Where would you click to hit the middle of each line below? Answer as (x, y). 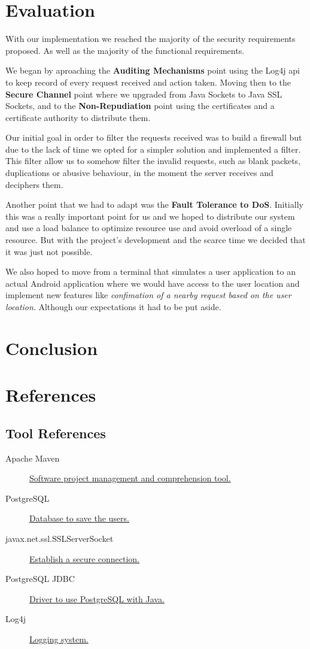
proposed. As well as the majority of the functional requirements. (125, 50)
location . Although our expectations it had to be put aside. (113, 307)
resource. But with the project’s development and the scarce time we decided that (156, 240)
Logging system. (59, 639)
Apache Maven (33, 458)
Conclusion (52, 348)
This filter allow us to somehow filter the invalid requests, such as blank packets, (153, 161)
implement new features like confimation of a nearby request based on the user (148, 295)
